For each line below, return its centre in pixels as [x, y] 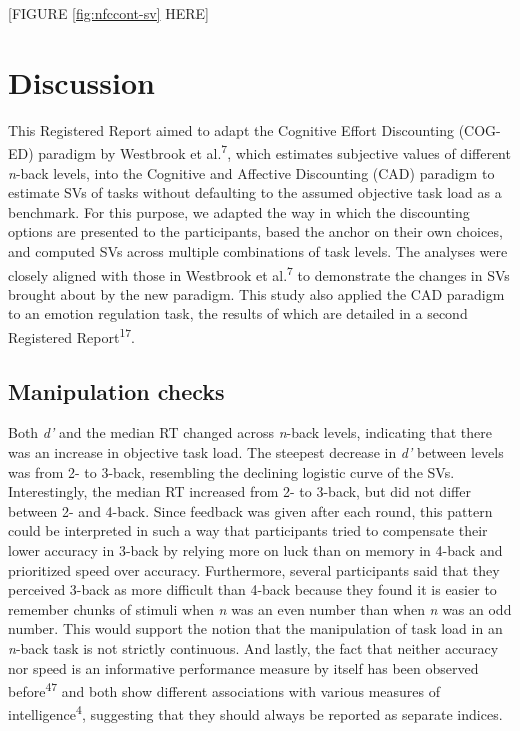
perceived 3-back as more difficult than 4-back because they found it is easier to [252, 589]
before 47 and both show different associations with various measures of [224, 689]
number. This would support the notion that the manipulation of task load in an [255, 628]
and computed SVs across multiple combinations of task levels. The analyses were [258, 250]
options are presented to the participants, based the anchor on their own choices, [255, 231]
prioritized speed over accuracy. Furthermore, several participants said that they [254, 569]
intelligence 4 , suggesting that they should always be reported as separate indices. [255, 713]
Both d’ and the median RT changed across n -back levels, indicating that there [250, 432]
